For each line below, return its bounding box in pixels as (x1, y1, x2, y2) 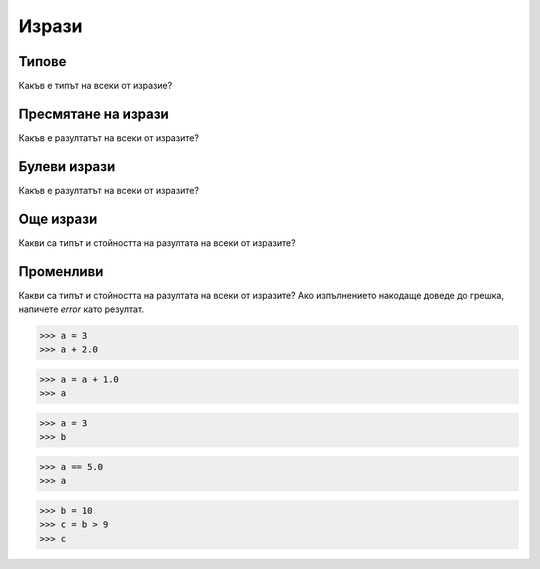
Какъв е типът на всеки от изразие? (18, 80, 173, 92)
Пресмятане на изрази (18, 105, 169, 122)
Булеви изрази (18, 158, 116, 175)
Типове (18, 53, 67, 70)
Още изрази (18, 210, 98, 227)
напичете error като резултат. (18, 303, 145, 315)
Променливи (18, 263, 104, 280)
